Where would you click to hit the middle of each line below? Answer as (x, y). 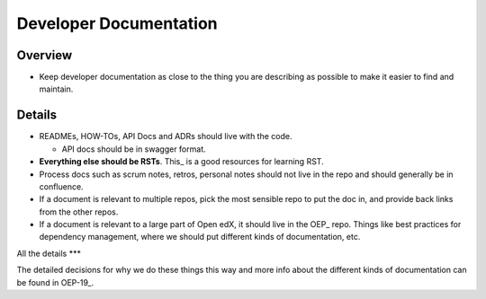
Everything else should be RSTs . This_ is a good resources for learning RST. (181, 162)
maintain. (56, 89)
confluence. (62, 186)
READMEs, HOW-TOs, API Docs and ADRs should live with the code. (166, 136)
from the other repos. (79, 212)
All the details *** (49, 253)
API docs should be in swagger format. (134, 149)
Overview (45, 55)
